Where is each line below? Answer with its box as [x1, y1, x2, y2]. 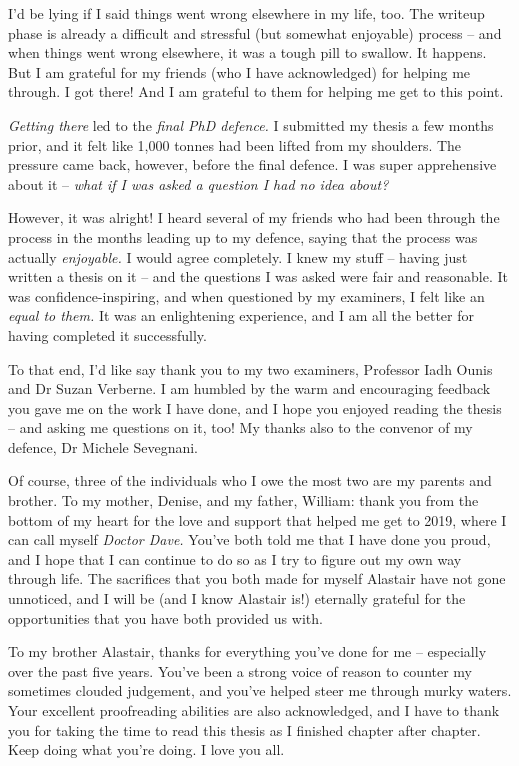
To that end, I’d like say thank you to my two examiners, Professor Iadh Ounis [8, 358, 493, 379]
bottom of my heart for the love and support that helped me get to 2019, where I [8, 509, 507, 530]
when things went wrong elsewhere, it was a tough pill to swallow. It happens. [8, 42, 487, 63]
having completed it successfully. [8, 324, 207, 345]
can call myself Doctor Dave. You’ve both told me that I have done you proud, [8, 529, 491, 550]
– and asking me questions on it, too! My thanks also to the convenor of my [8, 417, 473, 438]
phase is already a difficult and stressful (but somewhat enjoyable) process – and [8, 22, 502, 43]
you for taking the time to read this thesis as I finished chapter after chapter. [8, 719, 481, 740]
